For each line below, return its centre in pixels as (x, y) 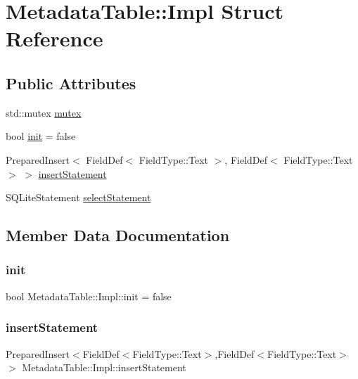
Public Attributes (71, 83)
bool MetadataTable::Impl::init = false (89, 296)
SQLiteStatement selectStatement (78, 197)
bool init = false (41, 136)
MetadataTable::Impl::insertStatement (104, 367)
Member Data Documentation (118, 235)
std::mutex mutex (44, 112)
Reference (55, 38)
